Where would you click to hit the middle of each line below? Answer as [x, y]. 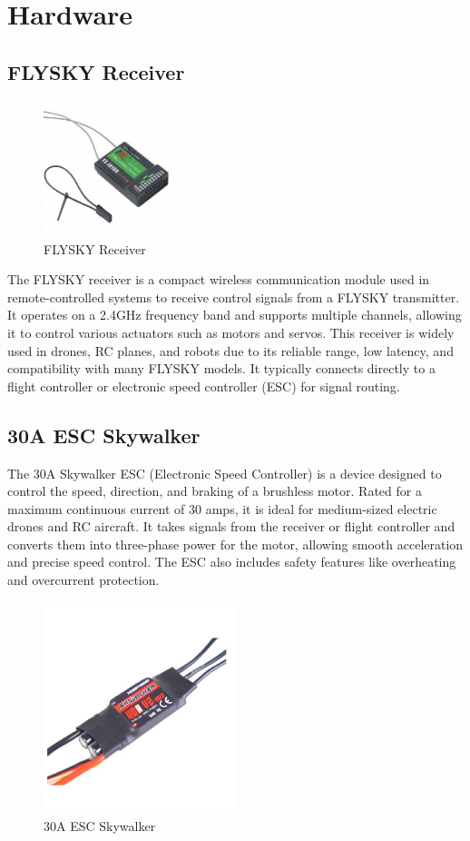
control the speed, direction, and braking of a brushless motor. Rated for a [215, 491]
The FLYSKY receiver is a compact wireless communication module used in [219, 279]
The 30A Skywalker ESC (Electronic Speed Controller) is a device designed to [225, 473]
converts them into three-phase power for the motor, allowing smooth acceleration [235, 544]
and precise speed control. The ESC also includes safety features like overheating [232, 562]
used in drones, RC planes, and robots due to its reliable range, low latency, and [230, 350]
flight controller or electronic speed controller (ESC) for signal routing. [204, 386]
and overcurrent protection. [83, 580]
